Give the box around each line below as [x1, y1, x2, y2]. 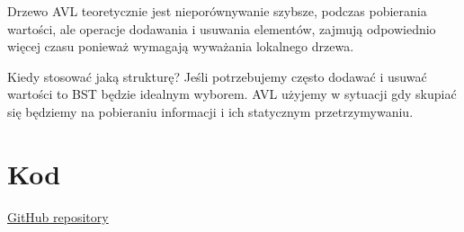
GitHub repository [7, 207, 109, 226]
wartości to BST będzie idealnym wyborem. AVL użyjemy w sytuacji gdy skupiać [7, 85, 457, 103]
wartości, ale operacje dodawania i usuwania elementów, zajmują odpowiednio [7, 19, 436, 38]
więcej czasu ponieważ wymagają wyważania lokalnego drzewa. [7, 37, 354, 56]
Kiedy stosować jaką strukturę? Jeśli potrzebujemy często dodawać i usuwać [7, 67, 427, 85]
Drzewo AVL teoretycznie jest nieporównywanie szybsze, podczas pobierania [7, 2, 427, 20]
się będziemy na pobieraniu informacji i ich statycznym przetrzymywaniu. [7, 102, 414, 120]
